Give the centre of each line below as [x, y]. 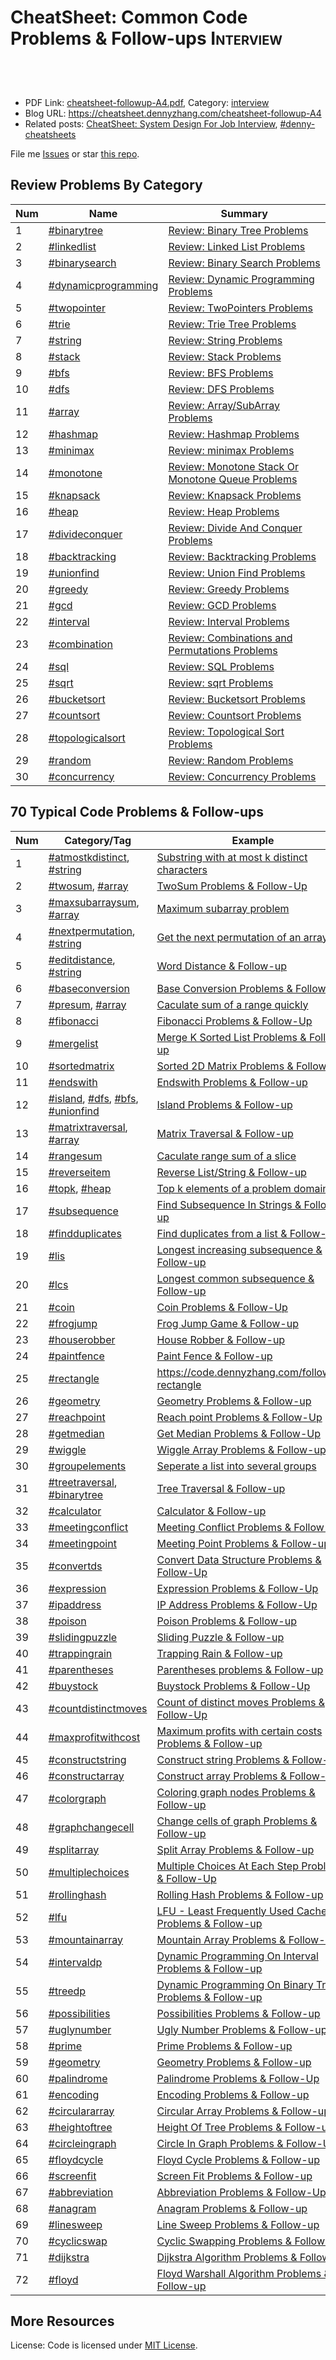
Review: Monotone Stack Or [233, 466]
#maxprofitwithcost [94, 1737]
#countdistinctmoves [98, 1708]
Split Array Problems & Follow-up [235, 1849]
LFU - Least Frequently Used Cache [242, 1911]
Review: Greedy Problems [229, 589]
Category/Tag [98, 840]
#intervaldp [75, 1962]
